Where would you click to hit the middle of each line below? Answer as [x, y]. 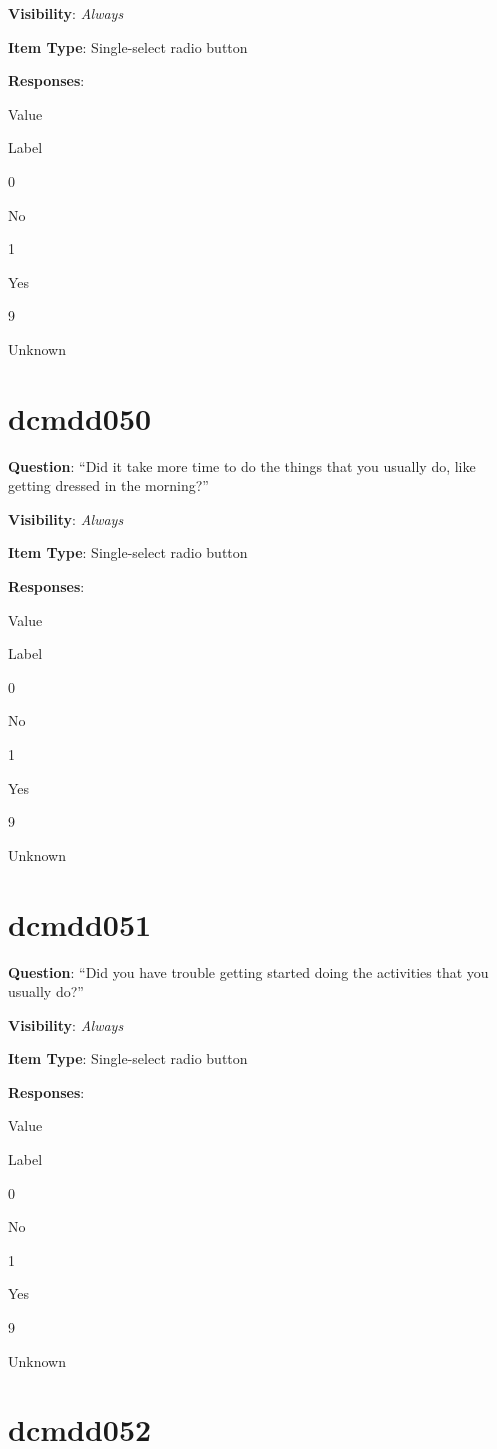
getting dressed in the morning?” [108, 485]
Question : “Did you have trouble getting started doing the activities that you [248, 971]
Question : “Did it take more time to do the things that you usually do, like [242, 465]
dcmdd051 [80, 923]
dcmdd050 [80, 417]
